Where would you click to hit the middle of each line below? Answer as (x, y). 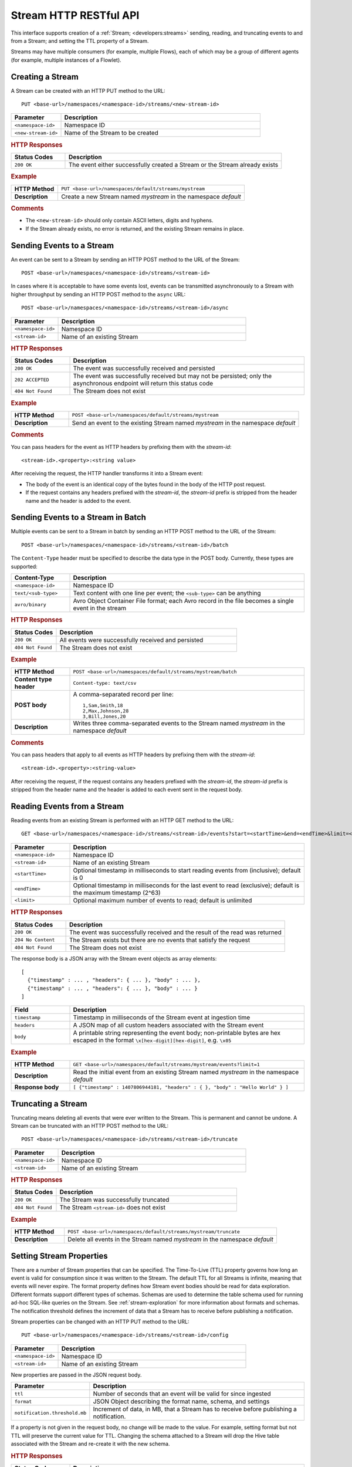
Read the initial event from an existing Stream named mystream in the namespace (186, 1072)
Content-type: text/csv (105, 683)
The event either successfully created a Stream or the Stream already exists (173, 165)
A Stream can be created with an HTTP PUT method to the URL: (88, 90)
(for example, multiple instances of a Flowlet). (66, 60)
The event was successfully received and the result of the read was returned (175, 932)
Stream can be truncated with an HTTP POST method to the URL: (90, 1126)
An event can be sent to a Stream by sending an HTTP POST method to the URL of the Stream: (125, 259)
